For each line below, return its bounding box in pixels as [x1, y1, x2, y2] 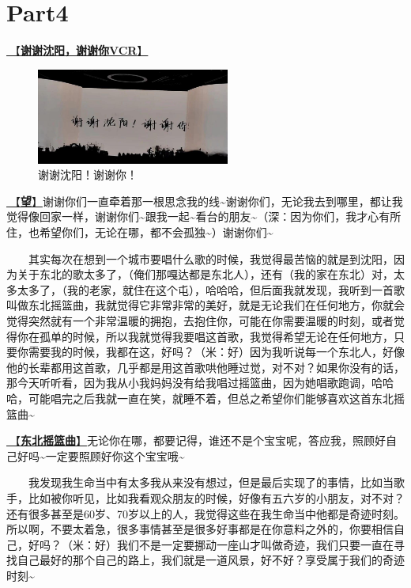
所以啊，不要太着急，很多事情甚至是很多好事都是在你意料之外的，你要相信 [6, 521, 394, 537]
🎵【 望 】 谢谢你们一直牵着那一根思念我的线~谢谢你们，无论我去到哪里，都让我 [6, 192, 403, 209]
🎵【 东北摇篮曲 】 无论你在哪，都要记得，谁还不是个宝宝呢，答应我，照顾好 [6, 432, 386, 449]
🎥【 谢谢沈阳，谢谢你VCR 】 [6, 42, 149, 59]
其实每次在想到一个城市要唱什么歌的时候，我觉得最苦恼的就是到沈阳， [28, 250, 394, 267]
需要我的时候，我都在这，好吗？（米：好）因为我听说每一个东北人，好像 [28, 343, 405, 360]
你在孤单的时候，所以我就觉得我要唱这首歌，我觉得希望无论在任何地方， [17, 328, 394, 344]
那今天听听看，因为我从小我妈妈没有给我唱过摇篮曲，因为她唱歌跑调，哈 [6, 374, 383, 391]
